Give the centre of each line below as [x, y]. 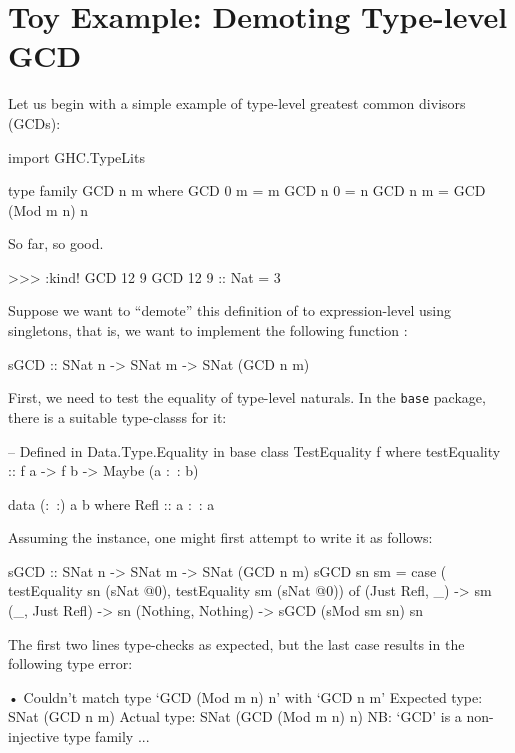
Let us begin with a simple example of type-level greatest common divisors [237, 103]
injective [33, 736]
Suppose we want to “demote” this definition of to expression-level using [229, 310]
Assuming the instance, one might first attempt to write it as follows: [220, 537]
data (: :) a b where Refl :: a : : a [111, 503]
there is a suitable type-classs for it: [117, 416]
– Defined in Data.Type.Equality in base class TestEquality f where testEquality [254, 450]
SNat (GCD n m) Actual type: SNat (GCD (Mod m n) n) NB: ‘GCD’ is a [235, 716]
